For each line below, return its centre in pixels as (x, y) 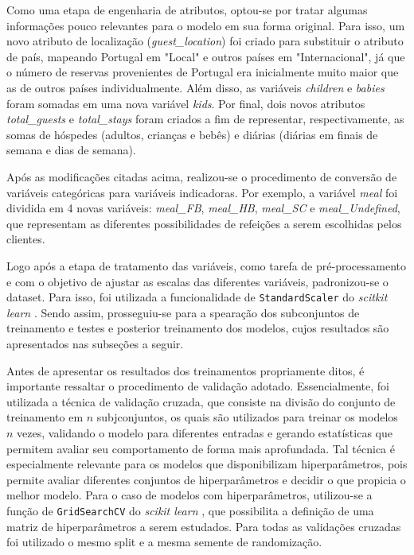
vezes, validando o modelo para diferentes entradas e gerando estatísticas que (205, 432)
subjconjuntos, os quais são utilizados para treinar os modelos (247, 417)
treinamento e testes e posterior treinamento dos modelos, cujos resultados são (198, 328)
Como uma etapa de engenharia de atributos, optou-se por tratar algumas (187, 10)
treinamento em (45, 417)
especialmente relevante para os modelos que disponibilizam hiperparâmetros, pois (207, 464)
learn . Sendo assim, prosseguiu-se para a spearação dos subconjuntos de (183, 312)
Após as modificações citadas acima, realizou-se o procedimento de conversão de (202, 176)
